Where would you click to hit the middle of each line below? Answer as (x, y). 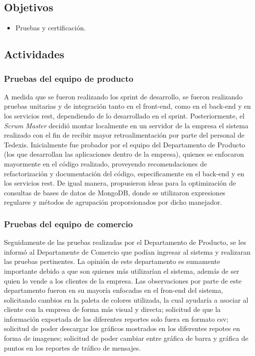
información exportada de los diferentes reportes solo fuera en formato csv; (116, 319)
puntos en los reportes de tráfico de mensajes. (72, 347)
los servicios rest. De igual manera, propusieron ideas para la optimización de (120, 183)
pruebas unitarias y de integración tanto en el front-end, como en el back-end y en (127, 106)
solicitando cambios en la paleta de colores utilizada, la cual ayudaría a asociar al (126, 299)
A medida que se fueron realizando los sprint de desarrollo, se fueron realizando (123, 96)
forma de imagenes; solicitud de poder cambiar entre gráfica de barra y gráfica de (126, 338)
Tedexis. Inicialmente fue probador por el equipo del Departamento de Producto (125, 144)
